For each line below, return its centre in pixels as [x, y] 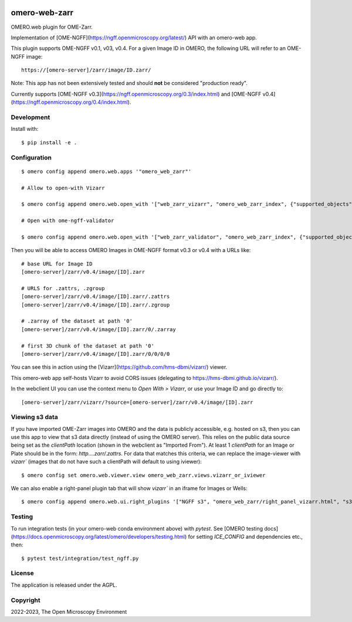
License [23, 573]
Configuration [31, 157]
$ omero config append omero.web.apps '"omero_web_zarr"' [106, 171]
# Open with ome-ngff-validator [68, 221]
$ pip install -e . [49, 142]
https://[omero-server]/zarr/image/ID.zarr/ [87, 70]
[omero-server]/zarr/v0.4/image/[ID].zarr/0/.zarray [99, 329]
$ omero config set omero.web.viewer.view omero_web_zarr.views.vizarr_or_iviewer [143, 475]
